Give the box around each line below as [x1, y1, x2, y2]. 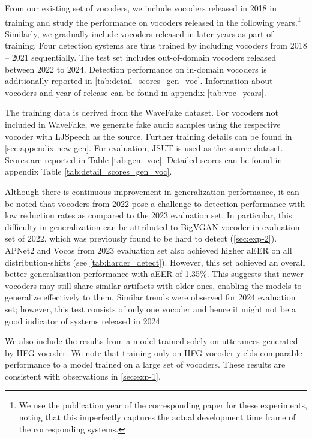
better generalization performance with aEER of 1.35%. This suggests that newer [5, 267, 304, 280]
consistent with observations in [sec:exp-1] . [5, 369, 161, 382]
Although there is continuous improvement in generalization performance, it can [5, 185, 299, 197]
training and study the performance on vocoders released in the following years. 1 [5, 14, 301, 28]
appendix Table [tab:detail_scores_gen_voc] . [5, 165, 172, 178]
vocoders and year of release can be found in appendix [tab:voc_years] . [5, 86, 266, 98]
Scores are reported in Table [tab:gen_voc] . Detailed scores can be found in [5, 153, 283, 166]
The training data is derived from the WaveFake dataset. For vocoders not [5, 106, 278, 119]
